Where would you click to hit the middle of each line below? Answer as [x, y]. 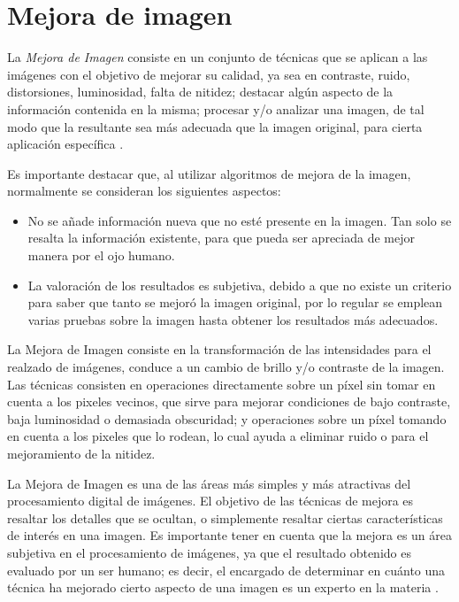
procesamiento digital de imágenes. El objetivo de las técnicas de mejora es [210, 501]
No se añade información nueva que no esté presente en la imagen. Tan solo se [240, 220]
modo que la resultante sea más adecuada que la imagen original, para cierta [215, 126]
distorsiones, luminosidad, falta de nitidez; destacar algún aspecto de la [200, 92]
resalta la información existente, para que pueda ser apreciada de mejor [221, 238]
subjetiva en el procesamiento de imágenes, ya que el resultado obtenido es [209, 552]
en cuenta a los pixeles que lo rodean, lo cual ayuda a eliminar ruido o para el [218, 436]
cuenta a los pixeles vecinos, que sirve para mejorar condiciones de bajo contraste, [229, 401]
